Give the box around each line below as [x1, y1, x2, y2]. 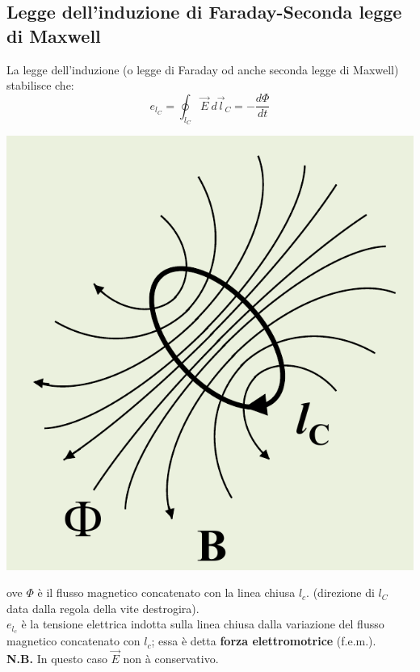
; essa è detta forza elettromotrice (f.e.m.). [151, 632, 376, 649]
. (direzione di [306, 584, 375, 601]
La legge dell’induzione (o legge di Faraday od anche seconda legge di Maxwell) [6, 61, 399, 78]
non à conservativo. [123, 649, 219, 666]
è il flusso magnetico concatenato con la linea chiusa [37, 584, 296, 601]
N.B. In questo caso [6, 649, 107, 666]
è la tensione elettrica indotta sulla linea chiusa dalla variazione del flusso [21, 615, 384, 632]
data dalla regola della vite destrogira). [6, 599, 199, 616]
